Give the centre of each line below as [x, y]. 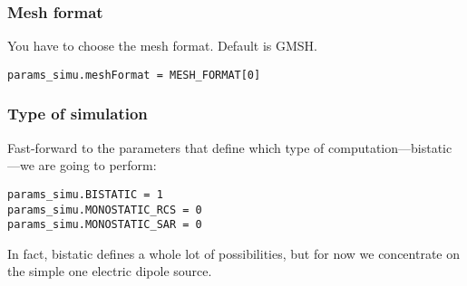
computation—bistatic [390, 147]
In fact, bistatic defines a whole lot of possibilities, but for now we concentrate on [233, 253]
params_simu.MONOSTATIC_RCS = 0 [105, 210]
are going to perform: [97, 165]
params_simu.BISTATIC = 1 [85, 194]
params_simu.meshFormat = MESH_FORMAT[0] [134, 75]
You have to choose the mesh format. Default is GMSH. [162, 46]
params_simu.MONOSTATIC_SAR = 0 [105, 225]
